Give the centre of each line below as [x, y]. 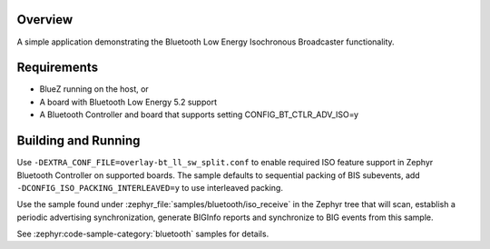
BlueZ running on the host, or [94, 89]
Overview [45, 20]
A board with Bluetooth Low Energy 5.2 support [128, 102]
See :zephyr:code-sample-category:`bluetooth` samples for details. [143, 234]
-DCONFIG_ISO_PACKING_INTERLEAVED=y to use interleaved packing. [150, 187]
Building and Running [78, 141]
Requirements [58, 68]
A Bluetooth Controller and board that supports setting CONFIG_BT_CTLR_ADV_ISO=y [199, 115]
